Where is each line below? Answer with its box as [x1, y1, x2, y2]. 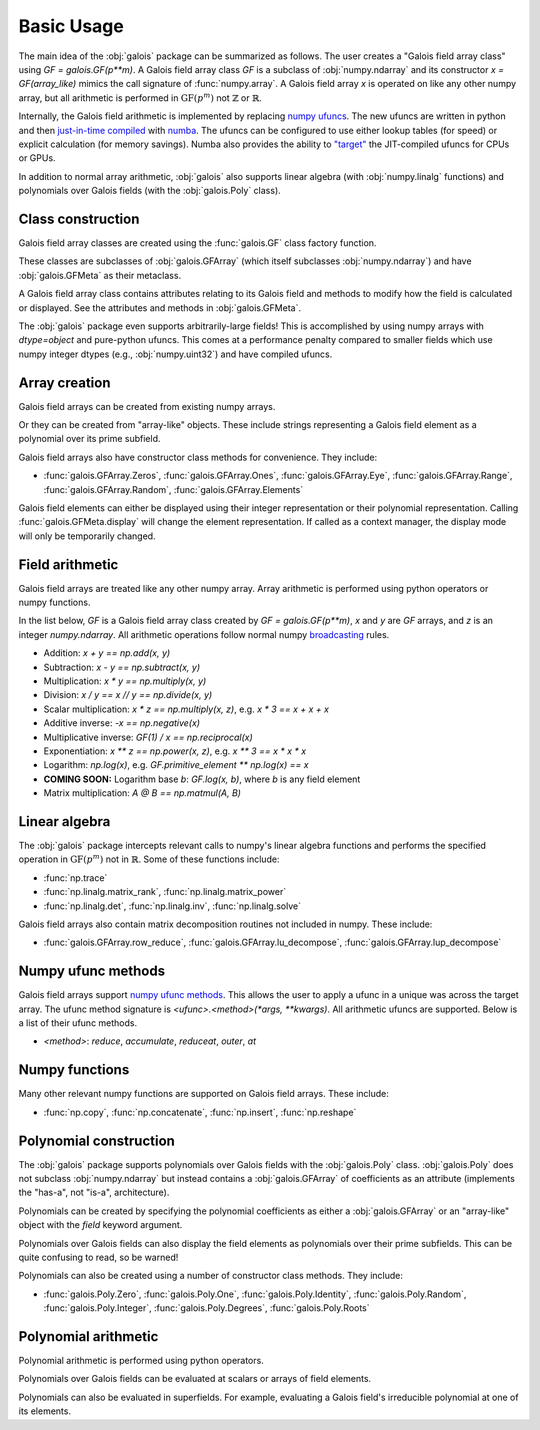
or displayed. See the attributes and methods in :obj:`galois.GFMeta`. [18, 301, 302, 314]
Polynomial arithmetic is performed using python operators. [18, 1355, 264, 1367]
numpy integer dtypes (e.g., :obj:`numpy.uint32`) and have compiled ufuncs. [18, 348, 333, 360]
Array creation [18, 374, 111, 391]
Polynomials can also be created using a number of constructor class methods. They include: [18, 1270, 404, 1282]
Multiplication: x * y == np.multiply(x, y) [43, 675, 207, 687]
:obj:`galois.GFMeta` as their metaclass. [18, 269, 182, 281]
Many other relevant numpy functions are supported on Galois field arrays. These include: [18, 1088, 389, 1100]
